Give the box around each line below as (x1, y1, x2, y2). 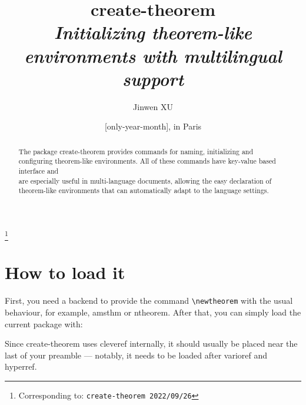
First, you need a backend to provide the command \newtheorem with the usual (5, 294, 293, 307)
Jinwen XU (133, 100, 173, 112)
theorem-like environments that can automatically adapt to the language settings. (18, 185, 269, 195)
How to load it (5, 260, 125, 284)
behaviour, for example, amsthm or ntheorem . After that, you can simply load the (5, 306, 301, 318)
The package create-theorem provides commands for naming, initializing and (18, 146, 254, 156)
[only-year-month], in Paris (104, 120, 202, 132)
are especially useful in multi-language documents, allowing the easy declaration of (18, 175, 272, 185)
